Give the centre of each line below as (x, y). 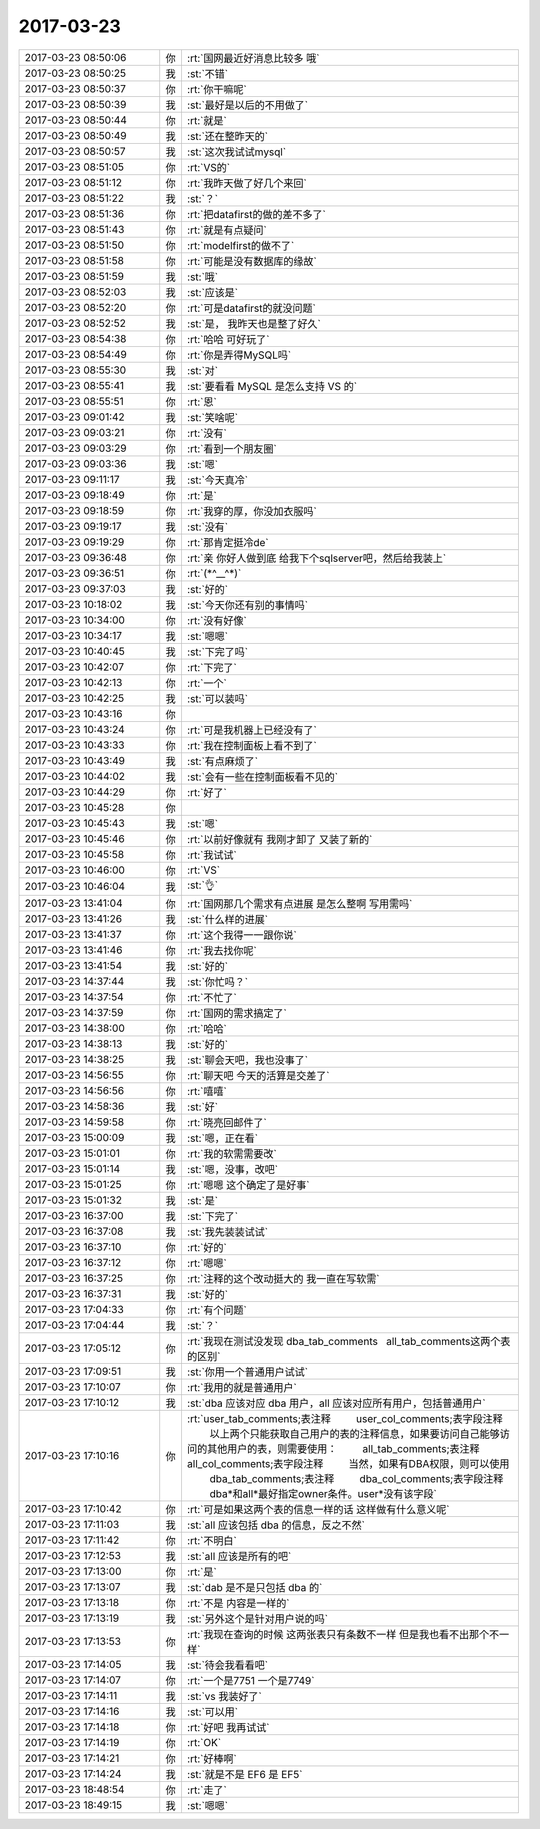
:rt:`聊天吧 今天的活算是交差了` (258, 1075)
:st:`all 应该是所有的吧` (239, 1556)
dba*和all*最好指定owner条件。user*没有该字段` (323, 1493)
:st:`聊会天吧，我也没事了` (247, 1060)
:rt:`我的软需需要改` (231, 1153)
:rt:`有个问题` (216, 1310)
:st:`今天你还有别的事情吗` (247, 605)
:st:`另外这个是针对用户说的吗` (257, 1618)
